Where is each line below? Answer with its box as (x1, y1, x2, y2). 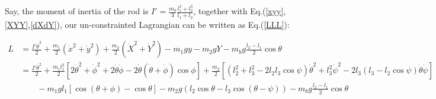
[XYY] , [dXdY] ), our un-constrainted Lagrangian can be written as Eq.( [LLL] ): (5, 18, 290, 30)
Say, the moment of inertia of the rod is (5, 5, 149, 17)
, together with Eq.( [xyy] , (193, 5, 286, 17)
